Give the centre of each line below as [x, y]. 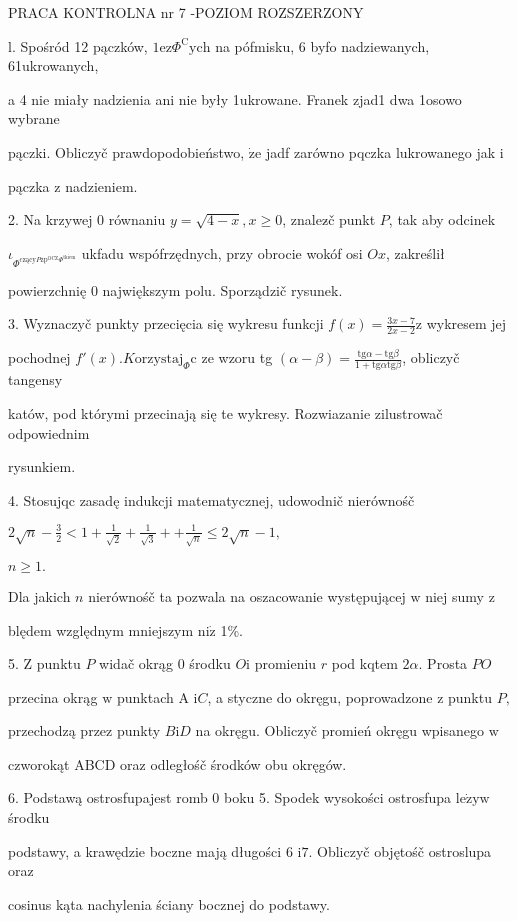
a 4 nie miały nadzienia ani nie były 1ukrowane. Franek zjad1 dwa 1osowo [235, 98]
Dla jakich [39, 595]
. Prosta [443, 663]
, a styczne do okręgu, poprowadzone [320, 696]
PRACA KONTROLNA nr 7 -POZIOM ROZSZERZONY [186, 12]
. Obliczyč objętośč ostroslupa [400, 850]
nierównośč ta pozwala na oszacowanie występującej [247, 595]
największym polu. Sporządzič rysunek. [222, 289]
